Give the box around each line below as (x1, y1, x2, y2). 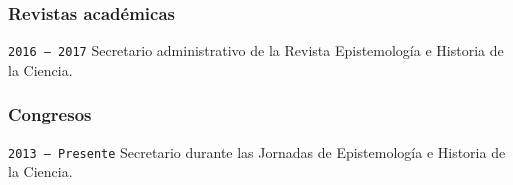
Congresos (8, 102, 92, 127)
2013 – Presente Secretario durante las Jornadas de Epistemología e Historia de (8, 141, 506, 162)
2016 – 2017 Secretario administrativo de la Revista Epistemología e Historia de (8, 40, 504, 61)
